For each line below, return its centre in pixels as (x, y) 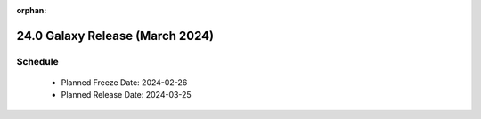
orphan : (32, 10)
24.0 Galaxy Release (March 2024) (115, 36)
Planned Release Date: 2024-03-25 (126, 95)
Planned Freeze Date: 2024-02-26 (124, 82)
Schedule (37, 61)
